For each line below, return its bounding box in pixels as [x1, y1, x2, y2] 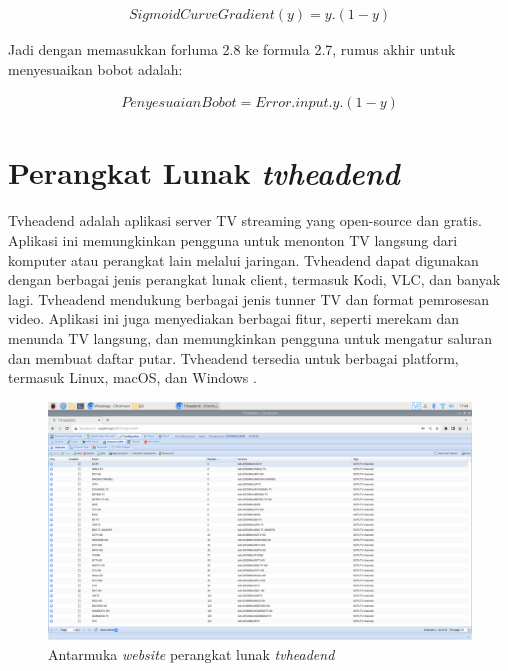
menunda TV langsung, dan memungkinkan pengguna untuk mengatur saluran [8, 327, 493, 348]
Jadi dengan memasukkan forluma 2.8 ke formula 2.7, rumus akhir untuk [8, 39, 456, 60]
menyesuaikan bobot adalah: [8, 58, 183, 79]
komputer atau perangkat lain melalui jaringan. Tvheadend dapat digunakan [8, 249, 479, 270]
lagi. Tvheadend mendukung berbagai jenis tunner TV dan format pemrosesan [8, 288, 490, 309]
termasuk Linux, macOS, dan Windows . [8, 367, 257, 388]
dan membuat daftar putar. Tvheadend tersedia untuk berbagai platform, [8, 347, 459, 368]
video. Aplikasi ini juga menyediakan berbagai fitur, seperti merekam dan [8, 308, 460, 329]
